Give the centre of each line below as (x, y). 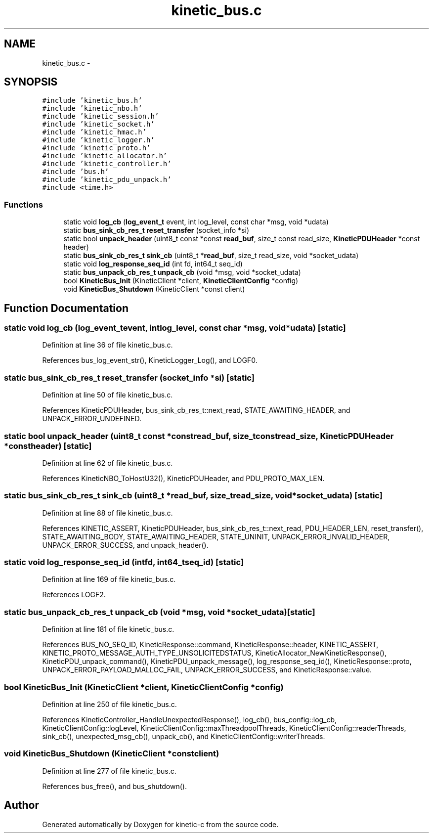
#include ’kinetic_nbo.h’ (92, 109)
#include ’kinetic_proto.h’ (96, 148)
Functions (23, 204)
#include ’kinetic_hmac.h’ (94, 132)
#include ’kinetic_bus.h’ (92, 101)
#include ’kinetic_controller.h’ (107, 164)
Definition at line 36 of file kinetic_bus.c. (108, 345)
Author (22, 805)
